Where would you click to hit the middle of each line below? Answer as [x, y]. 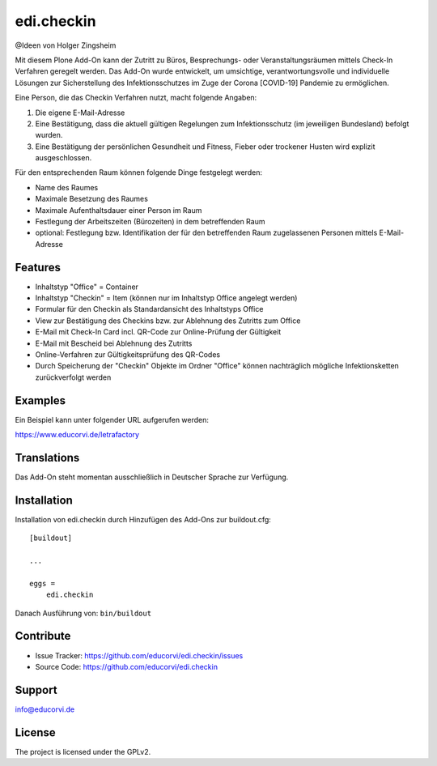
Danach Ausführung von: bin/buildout [83, 613]
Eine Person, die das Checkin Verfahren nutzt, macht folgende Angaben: [136, 98]
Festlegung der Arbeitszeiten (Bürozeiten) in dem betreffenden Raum [150, 222]
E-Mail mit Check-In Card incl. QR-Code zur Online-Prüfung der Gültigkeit [158, 332]
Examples [40, 400]
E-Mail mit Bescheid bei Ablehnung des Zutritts [114, 343]
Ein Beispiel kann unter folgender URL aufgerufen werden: [112, 419]
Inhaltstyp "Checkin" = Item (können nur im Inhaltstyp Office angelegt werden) [166, 298]
